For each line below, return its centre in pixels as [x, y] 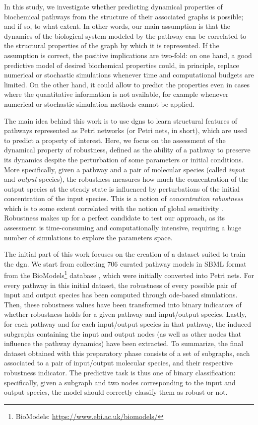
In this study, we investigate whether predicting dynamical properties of [113, 6]
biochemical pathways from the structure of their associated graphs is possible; [124, 16]
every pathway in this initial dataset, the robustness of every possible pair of [120, 285]
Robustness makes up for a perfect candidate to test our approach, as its [114, 218]
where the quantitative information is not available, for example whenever [116, 94]
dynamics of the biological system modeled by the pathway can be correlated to [125, 35]
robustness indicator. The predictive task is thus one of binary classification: [120, 373]
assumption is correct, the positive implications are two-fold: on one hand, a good [128, 55]
